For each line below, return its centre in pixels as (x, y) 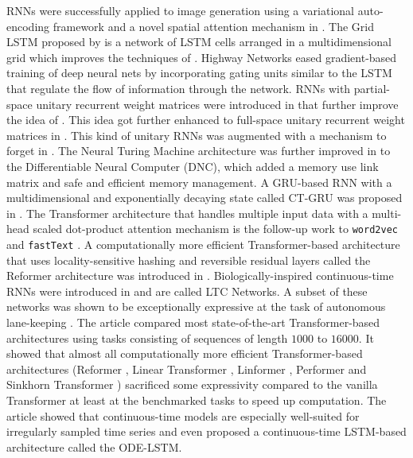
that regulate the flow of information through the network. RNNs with (179, 88)
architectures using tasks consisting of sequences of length (147, 338)
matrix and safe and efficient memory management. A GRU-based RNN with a (199, 182)
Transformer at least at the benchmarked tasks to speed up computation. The (197, 400)
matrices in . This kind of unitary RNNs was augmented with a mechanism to (197, 135)
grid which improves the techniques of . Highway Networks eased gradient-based (202, 57)
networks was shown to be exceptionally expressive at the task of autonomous (196, 307)
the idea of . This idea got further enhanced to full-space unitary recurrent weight (206, 120)
